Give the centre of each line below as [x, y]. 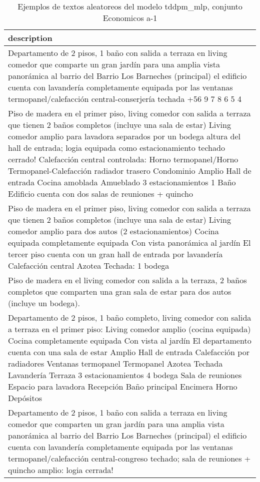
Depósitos [25, 398]
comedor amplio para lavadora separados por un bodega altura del [124, 136]
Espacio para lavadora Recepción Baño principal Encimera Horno [123, 386]
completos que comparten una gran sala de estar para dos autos [120, 291]
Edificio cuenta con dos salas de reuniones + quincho [100, 194]
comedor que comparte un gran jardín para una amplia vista [114, 64]
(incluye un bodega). [44, 303]
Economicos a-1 [130, 18]
